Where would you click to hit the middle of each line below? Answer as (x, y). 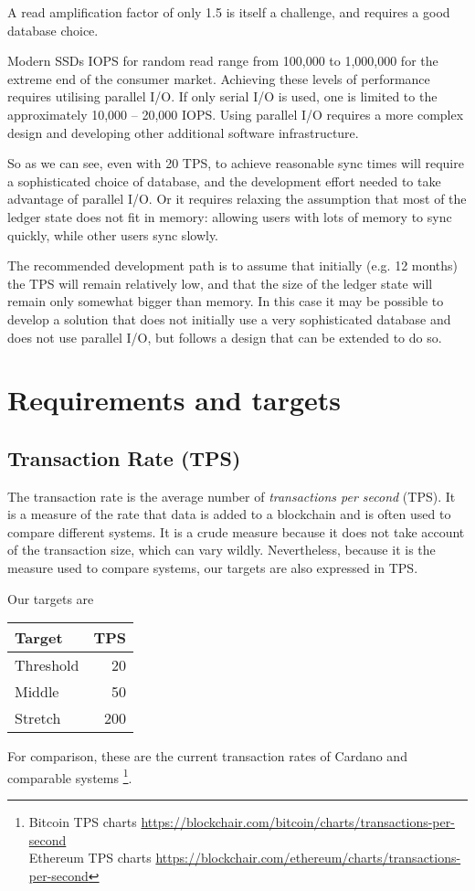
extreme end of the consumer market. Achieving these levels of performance (219, 78)
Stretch (38, 718)
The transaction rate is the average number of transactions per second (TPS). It (232, 496)
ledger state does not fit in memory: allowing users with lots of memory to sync (230, 216)
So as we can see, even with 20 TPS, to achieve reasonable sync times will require (236, 163)
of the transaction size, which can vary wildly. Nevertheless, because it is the (222, 550)
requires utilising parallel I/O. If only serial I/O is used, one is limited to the (222, 96)
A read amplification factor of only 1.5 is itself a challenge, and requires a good (229, 12)
